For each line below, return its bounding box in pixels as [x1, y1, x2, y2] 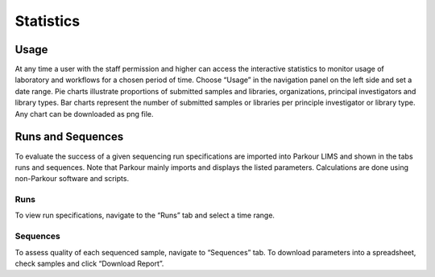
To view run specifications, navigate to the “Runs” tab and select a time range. [14, 210, 275, 221]
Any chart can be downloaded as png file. [14, 109, 154, 118]
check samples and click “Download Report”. [14, 258, 164, 268]
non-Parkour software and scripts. [14, 174, 129, 184]
